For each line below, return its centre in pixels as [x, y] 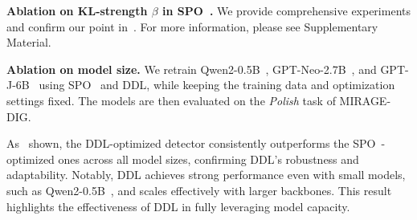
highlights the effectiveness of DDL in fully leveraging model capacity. [178, 206]
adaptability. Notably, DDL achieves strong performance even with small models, [206, 175]
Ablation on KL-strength [77, 10]
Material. [29, 42]
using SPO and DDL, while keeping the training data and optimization [217, 85]
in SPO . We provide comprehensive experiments [286, 10]
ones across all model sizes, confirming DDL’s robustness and [208, 159]
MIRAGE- [365, 100]
